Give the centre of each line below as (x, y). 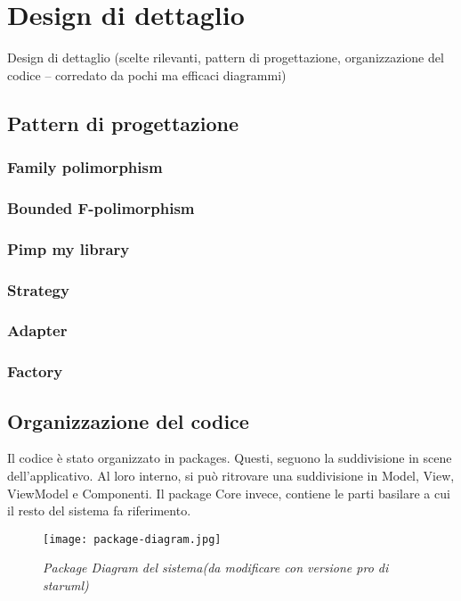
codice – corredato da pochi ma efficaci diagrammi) (147, 74)
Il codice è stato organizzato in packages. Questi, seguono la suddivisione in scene (230, 458)
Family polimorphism (85, 167)
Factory (35, 371)
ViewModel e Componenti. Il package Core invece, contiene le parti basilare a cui (229, 493)
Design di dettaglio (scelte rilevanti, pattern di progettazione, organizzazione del (226, 58)
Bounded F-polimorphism (101, 207)
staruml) (66, 585)
